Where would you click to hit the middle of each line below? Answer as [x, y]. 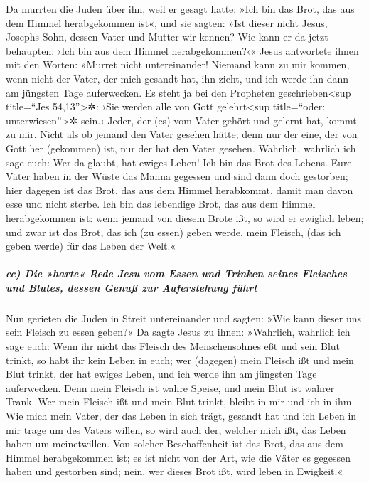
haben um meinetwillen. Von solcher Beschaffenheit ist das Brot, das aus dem [175, 444]
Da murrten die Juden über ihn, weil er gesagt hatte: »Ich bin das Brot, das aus [180, 9]
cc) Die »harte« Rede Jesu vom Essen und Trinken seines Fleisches [177, 274]
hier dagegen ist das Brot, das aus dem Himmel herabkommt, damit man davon [180, 190]
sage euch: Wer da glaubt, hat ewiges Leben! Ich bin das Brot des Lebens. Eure [179, 162]
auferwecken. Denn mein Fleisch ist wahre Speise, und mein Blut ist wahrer [170, 387]
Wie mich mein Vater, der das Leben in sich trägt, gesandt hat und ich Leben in [181, 415]
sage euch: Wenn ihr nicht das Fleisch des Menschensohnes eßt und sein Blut [173, 346]
